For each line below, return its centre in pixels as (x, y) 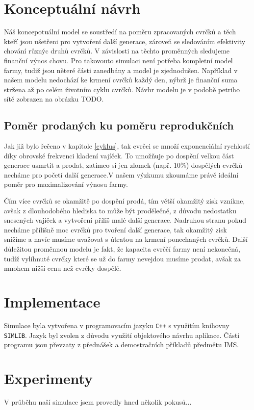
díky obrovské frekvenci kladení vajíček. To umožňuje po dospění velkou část (119, 155)
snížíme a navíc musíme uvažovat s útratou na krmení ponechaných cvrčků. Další (126, 239)
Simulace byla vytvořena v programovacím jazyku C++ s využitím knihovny (117, 325)
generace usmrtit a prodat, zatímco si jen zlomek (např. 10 (92, 165)
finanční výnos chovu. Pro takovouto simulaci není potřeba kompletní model (118, 60)
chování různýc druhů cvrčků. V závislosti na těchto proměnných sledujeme (117, 51)
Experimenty (49, 378)
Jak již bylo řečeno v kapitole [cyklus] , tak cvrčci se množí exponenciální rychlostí (127, 146)
